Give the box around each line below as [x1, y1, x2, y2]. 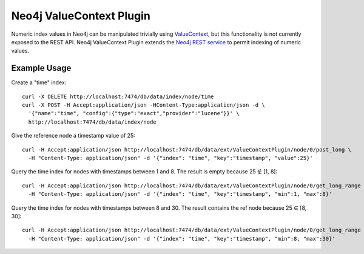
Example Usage [11, 63, 72, 73]
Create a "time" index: [11, 79, 67, 86]
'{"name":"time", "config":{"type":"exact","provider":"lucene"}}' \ [28, 110, 240, 117]
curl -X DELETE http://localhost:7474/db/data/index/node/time [22, 93, 214, 100]
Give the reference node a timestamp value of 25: [11, 132, 136, 139]
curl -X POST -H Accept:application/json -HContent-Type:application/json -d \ [22, 102, 265, 109]
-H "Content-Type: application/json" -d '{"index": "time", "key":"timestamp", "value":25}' [28, 155, 314, 161]
